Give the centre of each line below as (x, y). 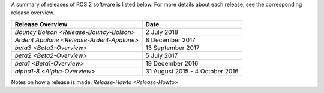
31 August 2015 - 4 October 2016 (192, 71)
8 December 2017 (171, 40)
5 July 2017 (162, 55)
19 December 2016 (172, 63)
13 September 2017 (173, 48)
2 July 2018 (162, 32)
